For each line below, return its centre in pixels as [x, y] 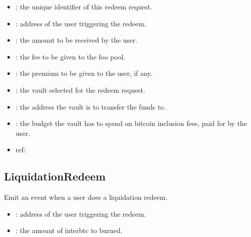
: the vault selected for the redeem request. [80, 89]
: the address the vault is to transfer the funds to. [91, 106]
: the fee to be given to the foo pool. [70, 56]
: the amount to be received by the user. [76, 40]
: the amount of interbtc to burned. [69, 230]
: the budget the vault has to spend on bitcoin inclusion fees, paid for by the [131, 123]
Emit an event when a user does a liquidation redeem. [86, 197]
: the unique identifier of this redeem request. [84, 6]
